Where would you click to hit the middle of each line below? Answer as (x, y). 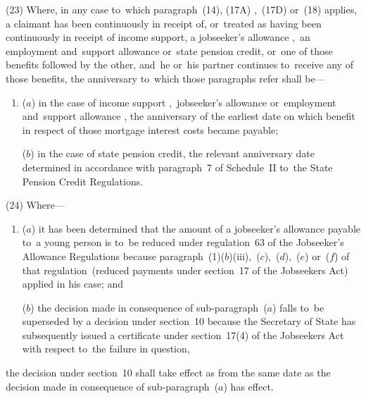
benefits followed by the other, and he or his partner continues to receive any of (179, 65)
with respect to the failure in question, (106, 349)
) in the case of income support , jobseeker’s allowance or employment (184, 102)
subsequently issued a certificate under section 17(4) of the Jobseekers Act (183, 334)
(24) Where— (35, 205)
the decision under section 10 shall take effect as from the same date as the (168, 373)
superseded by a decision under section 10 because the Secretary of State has (189, 321)
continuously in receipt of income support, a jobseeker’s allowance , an (158, 37)
